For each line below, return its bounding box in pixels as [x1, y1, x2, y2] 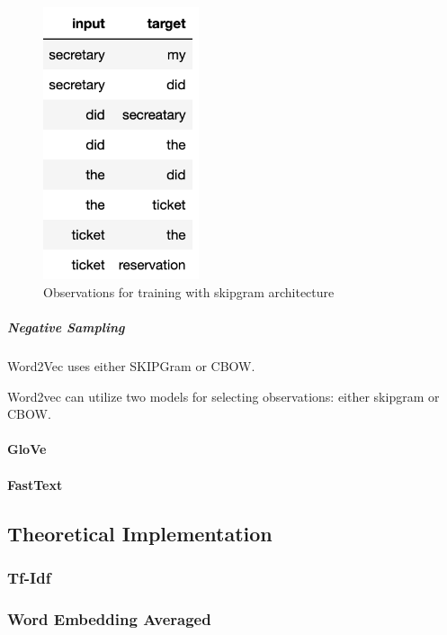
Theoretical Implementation [7, 519, 273, 547]
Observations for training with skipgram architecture [43, 282, 335, 301]
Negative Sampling [7, 318, 125, 337]
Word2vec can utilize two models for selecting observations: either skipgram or [7, 386, 440, 405]
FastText [7, 475, 63, 494]
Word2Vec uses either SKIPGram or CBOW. [7, 357, 255, 376]
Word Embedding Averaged [7, 607, 211, 630]
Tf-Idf [7, 566, 51, 588]
